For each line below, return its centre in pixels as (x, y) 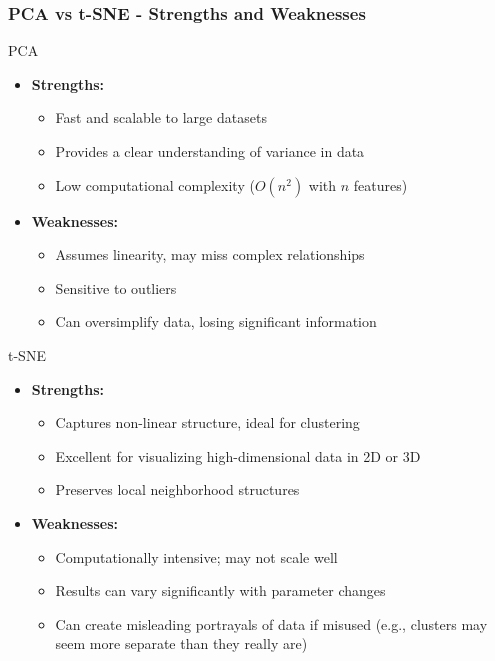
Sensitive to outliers (116, 287)
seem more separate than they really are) (181, 643)
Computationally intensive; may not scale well (196, 556)
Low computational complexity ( (155, 184)
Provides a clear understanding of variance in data (210, 151)
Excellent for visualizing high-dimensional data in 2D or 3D (238, 455)
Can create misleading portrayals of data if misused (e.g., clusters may (271, 623)
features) (380, 184)
